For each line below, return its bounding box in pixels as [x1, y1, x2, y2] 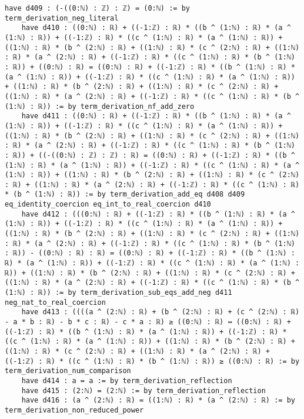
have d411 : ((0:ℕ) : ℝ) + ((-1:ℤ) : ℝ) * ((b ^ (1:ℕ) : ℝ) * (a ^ [21, 112, 291, 121]
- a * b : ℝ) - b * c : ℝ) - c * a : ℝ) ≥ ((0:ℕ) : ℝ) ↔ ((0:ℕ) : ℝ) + [5, 318, 291, 326]
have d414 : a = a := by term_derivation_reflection [21, 376, 232, 385]
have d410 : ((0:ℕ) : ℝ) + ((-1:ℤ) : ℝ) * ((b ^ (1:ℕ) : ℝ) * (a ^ [21, 24, 291, 32]
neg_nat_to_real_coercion [5, 298, 106, 307]
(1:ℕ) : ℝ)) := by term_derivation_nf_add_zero [5, 102, 195, 111]
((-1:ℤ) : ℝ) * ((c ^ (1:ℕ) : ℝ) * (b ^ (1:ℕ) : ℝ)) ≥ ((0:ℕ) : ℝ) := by [5, 357, 300, 365]
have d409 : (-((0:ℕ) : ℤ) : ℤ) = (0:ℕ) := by [5, 4, 190, 12]
